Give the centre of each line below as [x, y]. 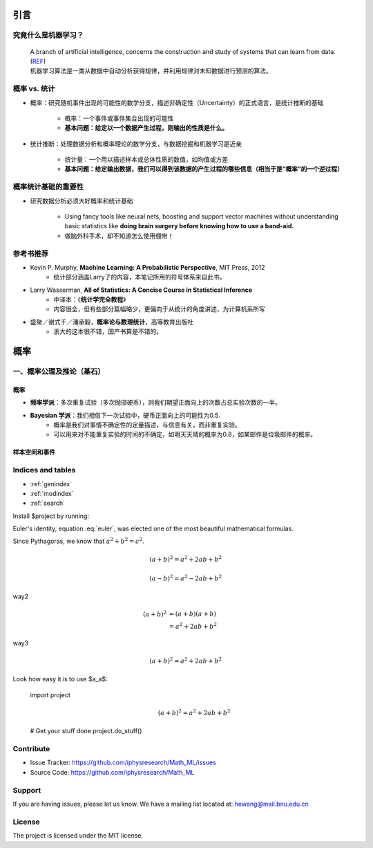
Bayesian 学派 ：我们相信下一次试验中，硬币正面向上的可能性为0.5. [125, 415]
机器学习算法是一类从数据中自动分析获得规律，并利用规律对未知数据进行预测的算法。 [151, 71]
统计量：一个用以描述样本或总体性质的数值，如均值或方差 [146, 160]
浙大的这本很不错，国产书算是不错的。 [108, 331]
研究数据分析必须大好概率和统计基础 [82, 201]
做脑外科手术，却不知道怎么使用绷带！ [119, 236]
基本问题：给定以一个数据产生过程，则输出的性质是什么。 [146, 128]
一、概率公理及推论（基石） [59, 371]
